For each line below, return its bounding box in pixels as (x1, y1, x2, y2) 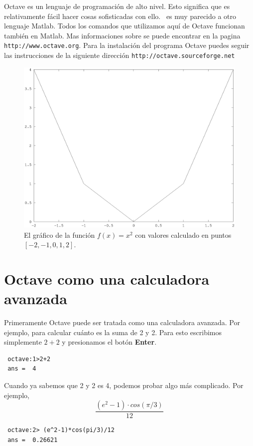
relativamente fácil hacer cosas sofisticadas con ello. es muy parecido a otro (4, 10, 237, 21)
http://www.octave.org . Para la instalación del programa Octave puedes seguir (4, 40, 250, 50)
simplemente (4, 337, 42, 347)
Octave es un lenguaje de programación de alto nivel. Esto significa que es (4, 1, 230, 11)
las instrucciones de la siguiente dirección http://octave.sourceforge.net (4, 50, 235, 60)
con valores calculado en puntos (135, 229, 232, 240)
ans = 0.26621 (7, 436, 58, 444)
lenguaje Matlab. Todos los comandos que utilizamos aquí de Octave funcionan (4, 20, 245, 31)
